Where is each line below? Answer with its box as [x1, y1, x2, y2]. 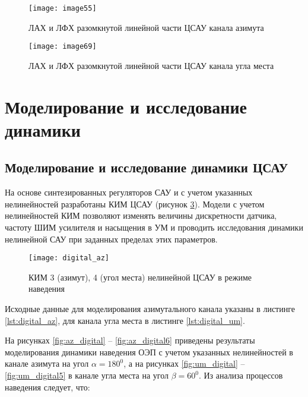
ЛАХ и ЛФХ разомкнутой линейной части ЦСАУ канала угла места [28, 59, 274, 71]
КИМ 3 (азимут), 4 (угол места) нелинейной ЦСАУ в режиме [28, 270, 252, 283]
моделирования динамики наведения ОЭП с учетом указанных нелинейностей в [5, 345, 293, 358]
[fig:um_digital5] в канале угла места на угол [5, 369, 169, 382]
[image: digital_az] [28, 254, 110, 263]
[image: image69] [28, 42, 97, 51]
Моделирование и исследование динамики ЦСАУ [5, 158, 288, 177]
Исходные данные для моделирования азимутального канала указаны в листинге [5, 303, 295, 315]
